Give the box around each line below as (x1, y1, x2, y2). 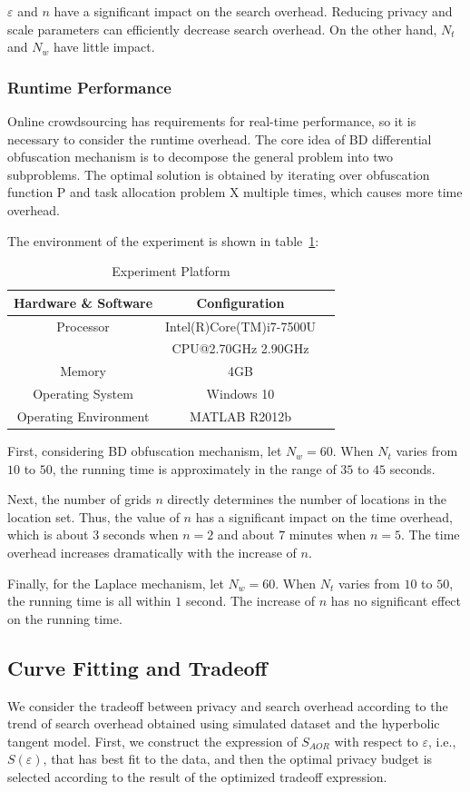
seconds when (103, 525, 179, 544)
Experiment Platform (112, 262, 230, 281)
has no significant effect (330, 591, 462, 610)
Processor (56, 316, 110, 335)
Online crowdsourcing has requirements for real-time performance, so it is (7, 112, 416, 130)
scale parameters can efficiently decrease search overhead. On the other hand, (7, 19, 437, 38)
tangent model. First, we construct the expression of (7, 731, 298, 750)
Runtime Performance (7, 75, 171, 98)
